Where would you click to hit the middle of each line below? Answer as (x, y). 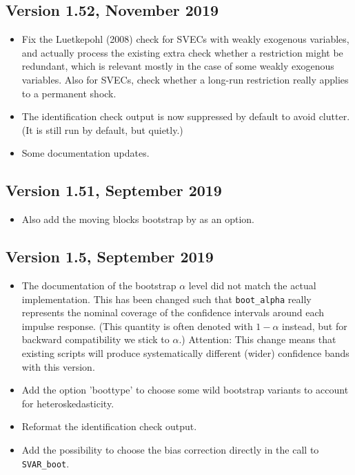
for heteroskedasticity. (68, 403)
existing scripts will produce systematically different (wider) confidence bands (185, 352)
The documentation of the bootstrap (99, 285)
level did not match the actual (252, 285)
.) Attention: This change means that (257, 339)
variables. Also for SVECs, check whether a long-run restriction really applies (185, 79)
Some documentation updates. (85, 153)
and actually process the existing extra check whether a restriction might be (182, 52)
